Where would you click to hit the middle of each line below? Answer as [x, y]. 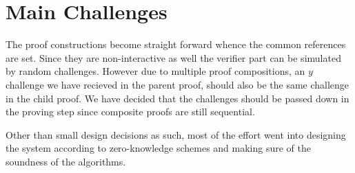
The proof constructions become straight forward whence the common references [176, 44]
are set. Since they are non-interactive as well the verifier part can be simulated [173, 57]
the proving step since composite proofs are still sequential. [130, 112]
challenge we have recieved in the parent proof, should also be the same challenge [177, 84]
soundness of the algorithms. [66, 161]
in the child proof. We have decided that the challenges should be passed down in [177, 98]
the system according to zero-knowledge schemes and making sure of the [158, 148]
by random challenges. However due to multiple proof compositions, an [155, 71]
